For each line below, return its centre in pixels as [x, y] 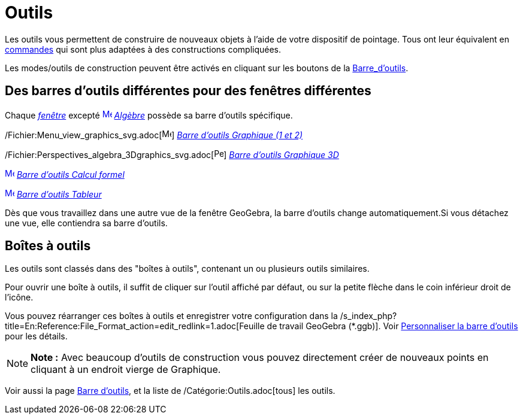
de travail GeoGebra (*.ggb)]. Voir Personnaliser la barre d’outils [392, 326]
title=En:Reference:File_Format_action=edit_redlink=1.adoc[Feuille [135, 326]
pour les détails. [36, 336]
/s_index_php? [368, 316]
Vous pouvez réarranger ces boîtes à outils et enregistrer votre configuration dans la [171, 316]
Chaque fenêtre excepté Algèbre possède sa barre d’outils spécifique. [149, 115]
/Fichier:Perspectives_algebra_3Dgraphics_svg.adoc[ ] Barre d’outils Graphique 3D [172, 154]
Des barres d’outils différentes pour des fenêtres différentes [188, 91]
